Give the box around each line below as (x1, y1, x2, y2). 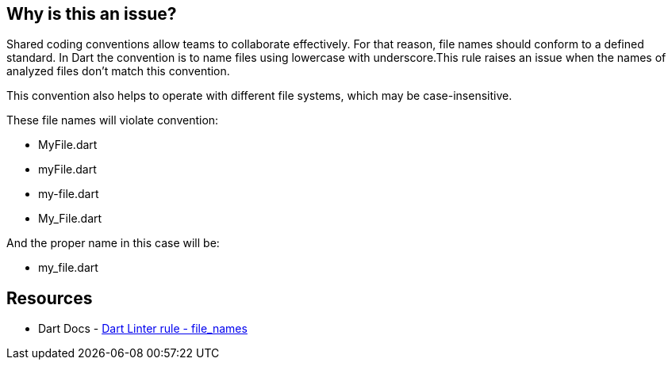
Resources (6, 288, 93, 308)
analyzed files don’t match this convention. (6, 64, 230, 78)
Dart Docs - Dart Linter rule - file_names (38, 322, 248, 336)
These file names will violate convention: (6, 113, 219, 128)
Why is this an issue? (6, 4, 177, 24)
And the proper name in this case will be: (6, 236, 220, 250)
